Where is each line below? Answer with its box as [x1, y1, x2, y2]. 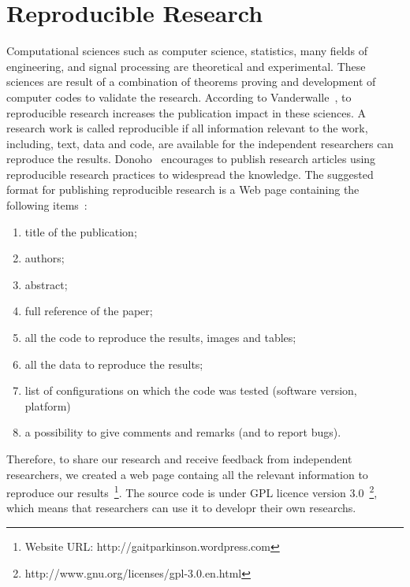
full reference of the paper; [24, 303, 153, 319]
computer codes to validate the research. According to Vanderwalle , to [6, 88, 352, 105]
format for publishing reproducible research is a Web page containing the [6, 181, 360, 198]
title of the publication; [24, 223, 137, 240]
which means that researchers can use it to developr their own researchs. [6, 500, 356, 516]
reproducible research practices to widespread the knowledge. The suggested [6, 165, 374, 182]
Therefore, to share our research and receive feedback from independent [6, 451, 352, 466]
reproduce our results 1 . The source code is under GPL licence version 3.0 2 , [6, 482, 378, 500]
